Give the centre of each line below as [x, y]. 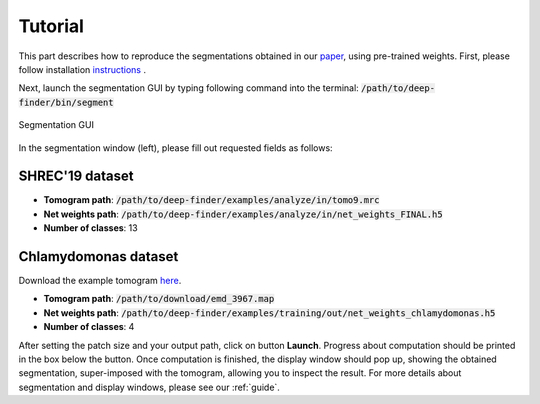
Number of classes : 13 [91, 228]
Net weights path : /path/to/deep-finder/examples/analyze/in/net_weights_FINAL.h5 [243, 214]
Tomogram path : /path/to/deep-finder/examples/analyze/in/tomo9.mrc [211, 200]
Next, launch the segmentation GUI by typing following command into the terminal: [188, 88]
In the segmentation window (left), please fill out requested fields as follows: [176, 147]
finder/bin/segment [66, 102]
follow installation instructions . [82, 69]
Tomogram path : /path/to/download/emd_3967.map [159, 299]
